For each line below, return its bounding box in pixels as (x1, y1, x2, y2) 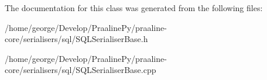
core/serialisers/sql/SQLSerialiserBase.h (5, 33, 148, 45)
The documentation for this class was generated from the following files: (5, 2, 263, 13)
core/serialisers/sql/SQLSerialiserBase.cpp (5, 64, 156, 76)
